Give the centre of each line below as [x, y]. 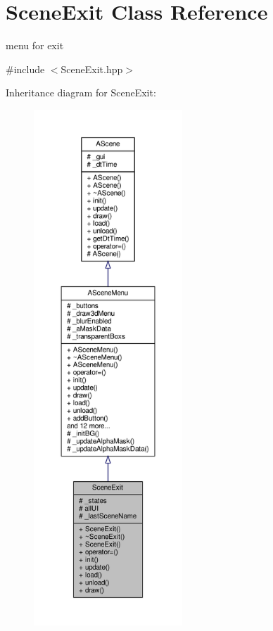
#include [25, 69]
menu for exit [35, 45]
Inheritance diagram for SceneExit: [81, 93]
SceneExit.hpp [92, 69]
